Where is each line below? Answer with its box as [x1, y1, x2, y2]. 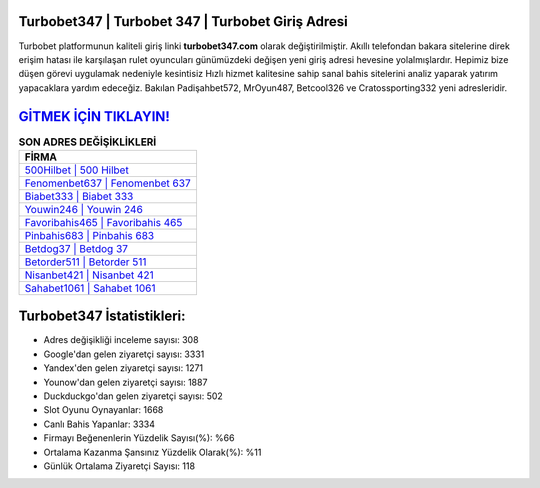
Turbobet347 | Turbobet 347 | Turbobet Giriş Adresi [18, 13, 349, 30]
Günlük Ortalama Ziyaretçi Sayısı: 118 [43, 460, 195, 472]
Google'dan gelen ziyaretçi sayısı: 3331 [43, 348, 205, 360]
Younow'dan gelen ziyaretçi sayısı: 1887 [43, 376, 208, 388]
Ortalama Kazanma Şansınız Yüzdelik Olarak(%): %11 [43, 446, 262, 458]
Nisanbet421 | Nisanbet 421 [24, 268, 154, 282]
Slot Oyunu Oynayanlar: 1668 [43, 404, 164, 416]
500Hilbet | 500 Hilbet [24, 163, 129, 177]
